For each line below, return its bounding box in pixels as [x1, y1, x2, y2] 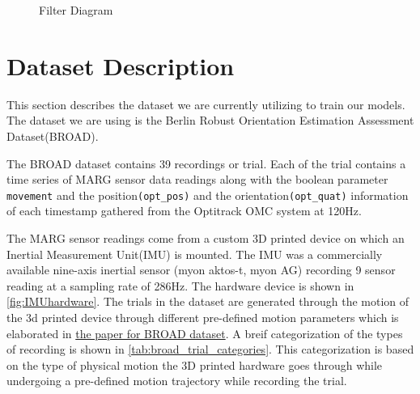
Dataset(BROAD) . [6, 127, 99, 144]
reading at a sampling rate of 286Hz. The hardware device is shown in [6, 277, 354, 294]
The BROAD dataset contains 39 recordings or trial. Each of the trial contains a [6, 155, 406, 172]
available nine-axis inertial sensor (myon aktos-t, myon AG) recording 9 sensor [6, 261, 396, 278]
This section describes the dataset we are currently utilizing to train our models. [6, 95, 405, 112]
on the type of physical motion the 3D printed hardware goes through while [6, 356, 383, 373]
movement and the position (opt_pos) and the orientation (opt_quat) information [6, 186, 409, 203]
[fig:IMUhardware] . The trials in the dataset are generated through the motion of [6, 293, 409, 310]
